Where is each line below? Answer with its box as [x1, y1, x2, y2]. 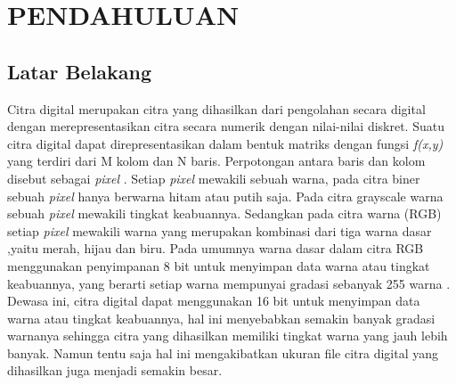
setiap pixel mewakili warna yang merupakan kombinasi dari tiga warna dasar [7, 221, 432, 240]
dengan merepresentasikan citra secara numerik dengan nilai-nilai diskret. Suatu [7, 117, 444, 135]
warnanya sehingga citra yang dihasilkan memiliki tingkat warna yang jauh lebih [7, 326, 448, 345]
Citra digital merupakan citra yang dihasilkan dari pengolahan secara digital [7, 99, 426, 118]
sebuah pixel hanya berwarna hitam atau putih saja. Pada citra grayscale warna [7, 186, 444, 205]
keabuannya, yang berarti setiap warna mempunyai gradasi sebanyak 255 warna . [7, 274, 451, 292]
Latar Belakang [7, 57, 152, 85]
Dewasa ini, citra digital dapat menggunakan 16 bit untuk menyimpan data [7, 291, 420, 310]
